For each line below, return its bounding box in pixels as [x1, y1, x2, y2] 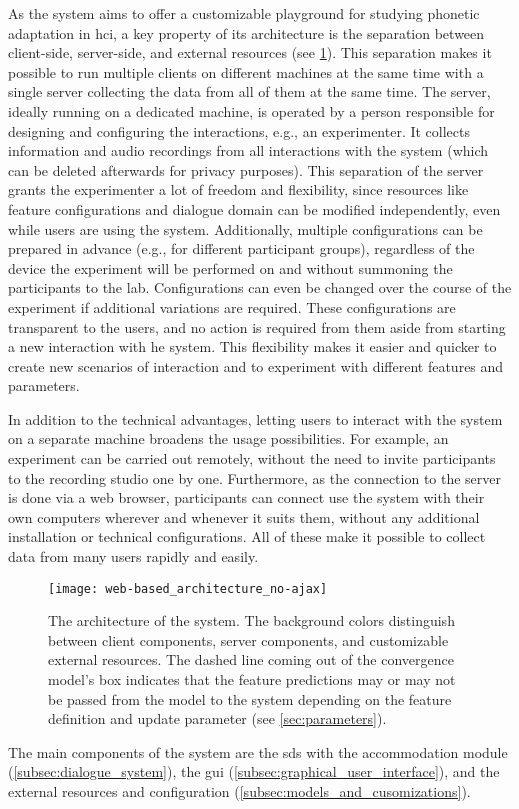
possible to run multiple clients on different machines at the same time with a [8, 61, 484, 82]
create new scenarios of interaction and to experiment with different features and [8, 355, 504, 376]
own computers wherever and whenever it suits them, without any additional [8, 506, 480, 527]
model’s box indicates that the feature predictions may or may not [48, 669, 456, 690]
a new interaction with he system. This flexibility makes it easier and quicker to [8, 336, 497, 357]
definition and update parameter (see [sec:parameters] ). [48, 708, 387, 729]
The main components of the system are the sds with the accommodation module [8, 741, 508, 762]
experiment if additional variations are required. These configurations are [8, 296, 456, 317]
